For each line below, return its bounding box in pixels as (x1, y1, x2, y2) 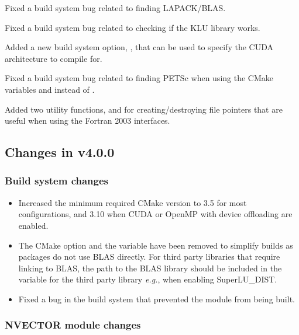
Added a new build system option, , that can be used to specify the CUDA (5, 41, 273, 53)
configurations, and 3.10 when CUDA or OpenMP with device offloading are (18, 208, 293, 220)
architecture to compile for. (5, 52, 102, 64)
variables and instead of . (5, 83, 95, 95)
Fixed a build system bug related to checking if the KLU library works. (5, 21, 260, 33)
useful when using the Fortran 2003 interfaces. (5, 114, 170, 127)
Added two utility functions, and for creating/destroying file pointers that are (5, 103, 283, 115)
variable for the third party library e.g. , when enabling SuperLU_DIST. (18, 273, 277, 285)
